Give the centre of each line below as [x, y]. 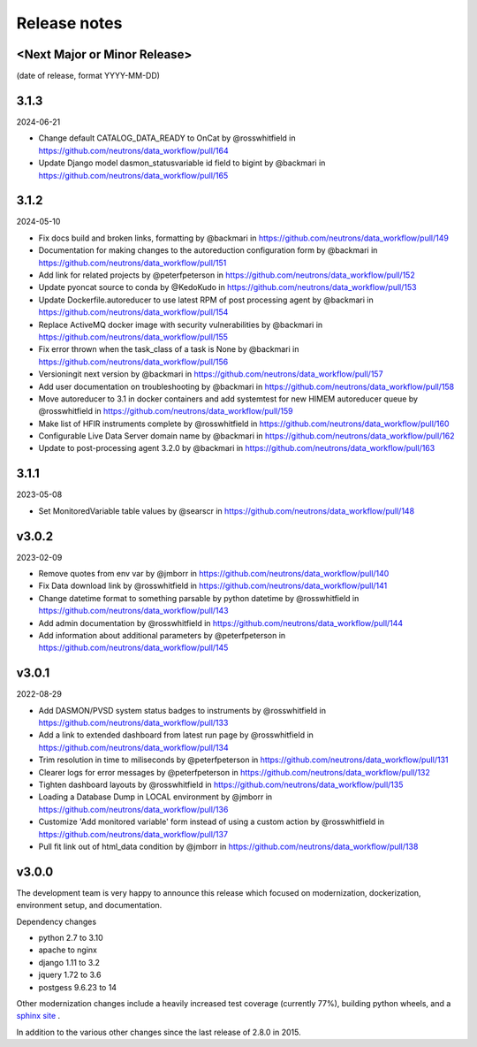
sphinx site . [38, 1016]
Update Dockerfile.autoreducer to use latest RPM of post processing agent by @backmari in [206, 300]
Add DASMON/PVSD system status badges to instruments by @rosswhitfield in [182, 710]
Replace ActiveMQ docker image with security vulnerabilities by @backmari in [181, 325]
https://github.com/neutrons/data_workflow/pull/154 [133, 312]
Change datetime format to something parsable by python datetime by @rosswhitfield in [199, 598]
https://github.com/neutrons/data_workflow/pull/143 [133, 611]
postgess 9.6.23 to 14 [78, 987]
